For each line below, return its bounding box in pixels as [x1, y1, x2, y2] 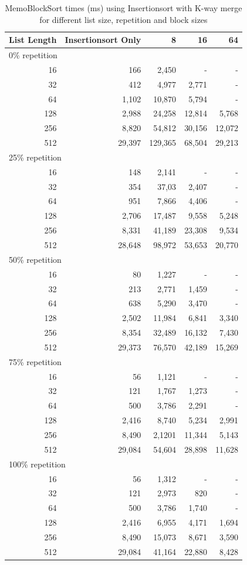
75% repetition [9, 355, 62, 367]
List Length [9, 34, 57, 46]
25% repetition [9, 151, 62, 163]
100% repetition [9, 457, 66, 470]
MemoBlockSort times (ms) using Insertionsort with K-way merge [5, 2, 242, 14]
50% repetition [9, 253, 62, 265]
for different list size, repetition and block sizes [39, 13, 208, 25]
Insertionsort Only [65, 34, 141, 46]
